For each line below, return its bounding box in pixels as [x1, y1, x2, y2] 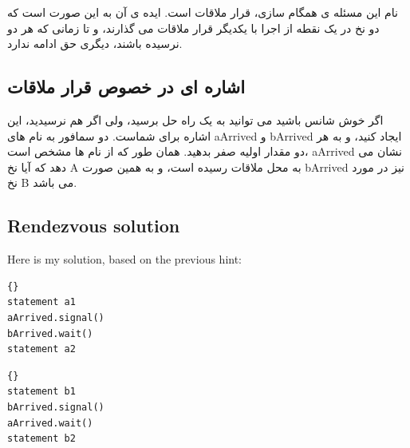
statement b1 [7, 386, 76, 398]
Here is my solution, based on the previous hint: [7, 251, 242, 268]
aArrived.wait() [7, 417, 93, 429]
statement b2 [7, 433, 76, 445]
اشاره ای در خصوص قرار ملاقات [7, 74, 245, 99]
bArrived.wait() [7, 327, 93, 339]
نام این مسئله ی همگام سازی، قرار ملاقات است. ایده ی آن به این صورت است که [7, 4, 398, 20]
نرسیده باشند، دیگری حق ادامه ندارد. [7, 35, 183, 52]
